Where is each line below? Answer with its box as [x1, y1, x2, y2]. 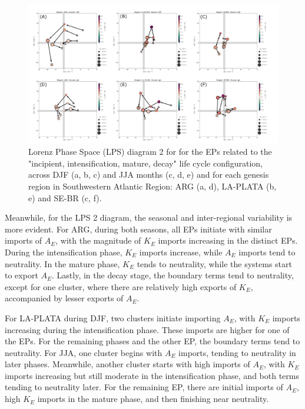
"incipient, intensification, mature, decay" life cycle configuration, [28, 157, 263, 169]
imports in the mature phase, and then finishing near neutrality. [37, 393, 269, 405]
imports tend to [238, 245, 296, 258]
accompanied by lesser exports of [5, 292, 124, 304]
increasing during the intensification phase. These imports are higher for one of [5, 323, 290, 335]
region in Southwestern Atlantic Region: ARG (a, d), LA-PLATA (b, [28, 179, 277, 192]
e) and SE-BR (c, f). [28, 191, 102, 204]
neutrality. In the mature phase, [5, 257, 120, 270]
